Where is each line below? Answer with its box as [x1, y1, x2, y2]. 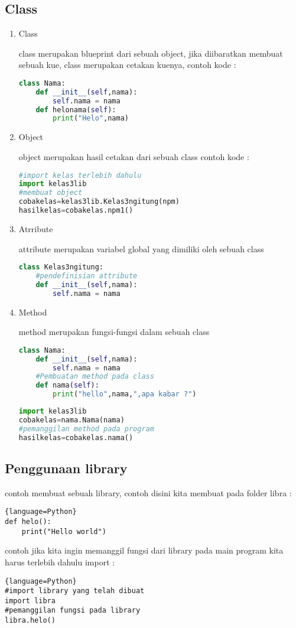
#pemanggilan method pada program [18, 424, 154, 433]
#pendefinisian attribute [35, 271, 138, 280]
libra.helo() [5, 616, 56, 625]
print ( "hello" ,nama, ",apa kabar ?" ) [53, 390, 197, 399]
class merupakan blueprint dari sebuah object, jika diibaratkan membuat [18, 47, 283, 59]
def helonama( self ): [35, 105, 116, 114]
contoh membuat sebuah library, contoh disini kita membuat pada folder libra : [5, 486, 292, 499]
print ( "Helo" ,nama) [53, 114, 129, 123]
